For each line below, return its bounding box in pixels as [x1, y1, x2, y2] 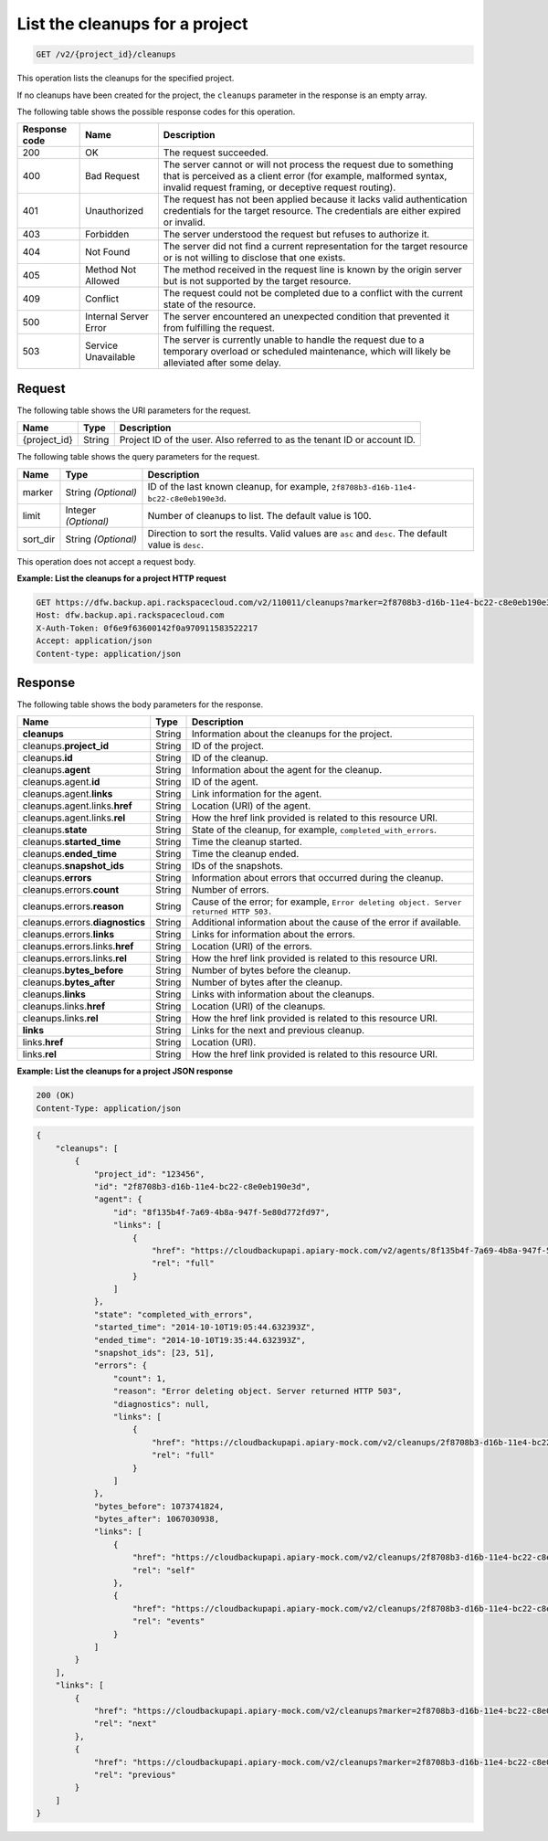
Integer [65, 503, 97, 516]
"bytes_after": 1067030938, [93, 1514, 219, 1525]
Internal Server [85, 311, 150, 323]
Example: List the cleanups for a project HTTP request [16, 572, 227, 584]
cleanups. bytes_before [22, 964, 124, 977]
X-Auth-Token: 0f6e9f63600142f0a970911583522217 [36, 622, 258, 633]
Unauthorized [85, 205, 144, 217]
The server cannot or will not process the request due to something [163, 158, 454, 171]
